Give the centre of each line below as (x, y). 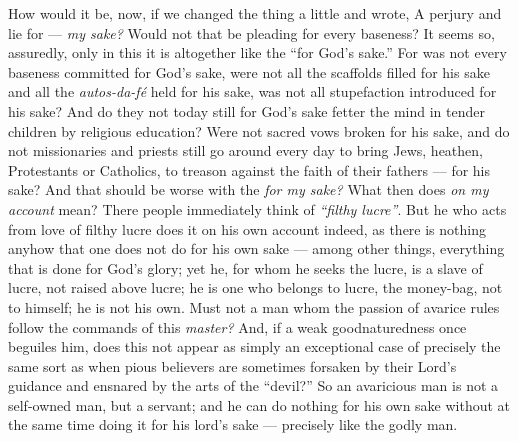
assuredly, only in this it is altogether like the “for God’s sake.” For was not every (257, 52)
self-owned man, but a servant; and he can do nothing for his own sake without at (259, 404)
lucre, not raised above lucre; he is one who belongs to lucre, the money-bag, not (255, 287)
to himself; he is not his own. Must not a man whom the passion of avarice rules (254, 306)
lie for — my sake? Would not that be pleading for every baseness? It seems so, (251, 32)
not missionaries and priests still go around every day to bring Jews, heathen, (245, 150)
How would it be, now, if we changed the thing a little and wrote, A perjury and (255, 13)
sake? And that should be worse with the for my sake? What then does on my (248, 189)
